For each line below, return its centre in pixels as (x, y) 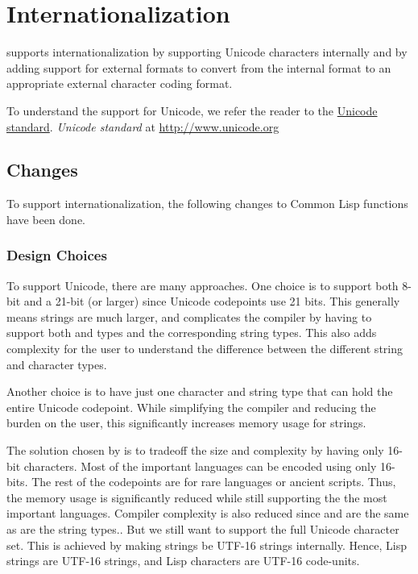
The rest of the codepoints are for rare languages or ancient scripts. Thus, (214, 482)
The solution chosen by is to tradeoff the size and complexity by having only (195, 450)
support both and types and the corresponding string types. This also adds (192, 333)
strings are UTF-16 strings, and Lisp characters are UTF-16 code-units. (183, 561)
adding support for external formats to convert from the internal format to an (199, 67)
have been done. (46, 219)
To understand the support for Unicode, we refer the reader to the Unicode (192, 110)
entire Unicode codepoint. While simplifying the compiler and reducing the (191, 407)
